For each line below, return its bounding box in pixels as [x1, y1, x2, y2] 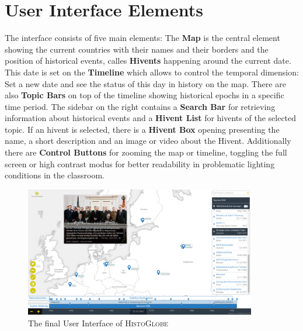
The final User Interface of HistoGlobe [28, 317, 168, 329]
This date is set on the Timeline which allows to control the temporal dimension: [5, 65, 299, 78]
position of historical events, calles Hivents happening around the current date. [5, 54, 291, 67]
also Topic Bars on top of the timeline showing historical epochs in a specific [5, 89, 284, 101]
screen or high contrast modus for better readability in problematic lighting [5, 157, 275, 170]
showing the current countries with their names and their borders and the [5, 43, 269, 55]
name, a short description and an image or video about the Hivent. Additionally [5, 135, 291, 147]
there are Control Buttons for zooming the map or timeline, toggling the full [5, 146, 287, 158]
